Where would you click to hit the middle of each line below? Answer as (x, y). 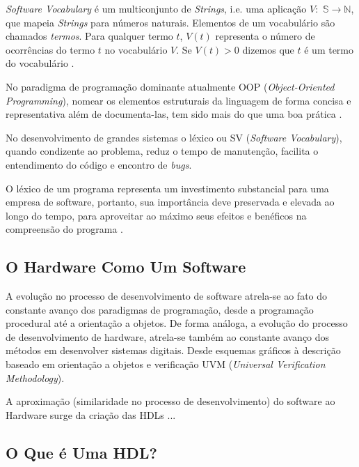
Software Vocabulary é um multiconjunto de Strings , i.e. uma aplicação (156, 8)
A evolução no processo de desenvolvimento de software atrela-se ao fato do (167, 296)
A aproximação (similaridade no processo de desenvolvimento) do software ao (170, 401)
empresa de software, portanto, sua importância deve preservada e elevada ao (170, 202)
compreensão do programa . (64, 229)
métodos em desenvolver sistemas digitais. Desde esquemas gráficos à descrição (173, 350)
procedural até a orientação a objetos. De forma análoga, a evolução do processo (177, 323)
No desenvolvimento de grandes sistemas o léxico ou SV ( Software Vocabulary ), (174, 137)
